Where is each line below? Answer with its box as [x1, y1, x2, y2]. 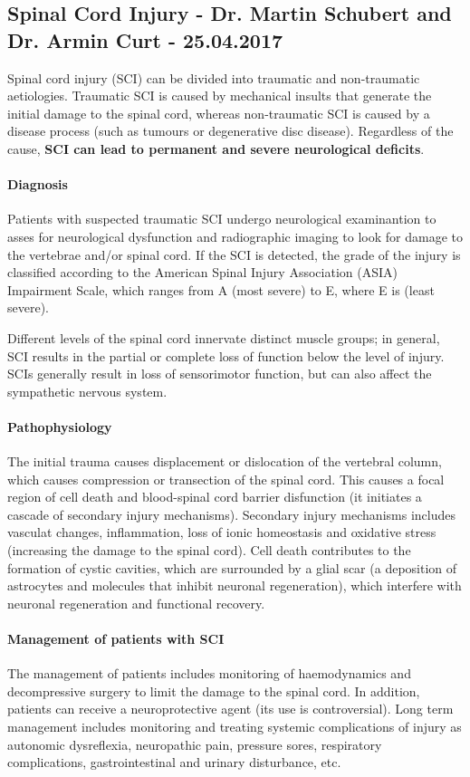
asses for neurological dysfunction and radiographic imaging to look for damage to [7, 226, 463, 245]
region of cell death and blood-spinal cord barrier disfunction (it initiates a [7, 487, 422, 506]
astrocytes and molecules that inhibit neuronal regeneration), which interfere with [7, 576, 462, 595]
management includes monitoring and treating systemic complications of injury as [7, 717, 462, 736]
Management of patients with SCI [7, 629, 225, 648]
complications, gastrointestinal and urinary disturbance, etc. [7, 753, 341, 772]
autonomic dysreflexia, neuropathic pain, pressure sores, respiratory [7, 734, 382, 753]
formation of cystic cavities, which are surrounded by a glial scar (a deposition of [7, 558, 457, 577]
